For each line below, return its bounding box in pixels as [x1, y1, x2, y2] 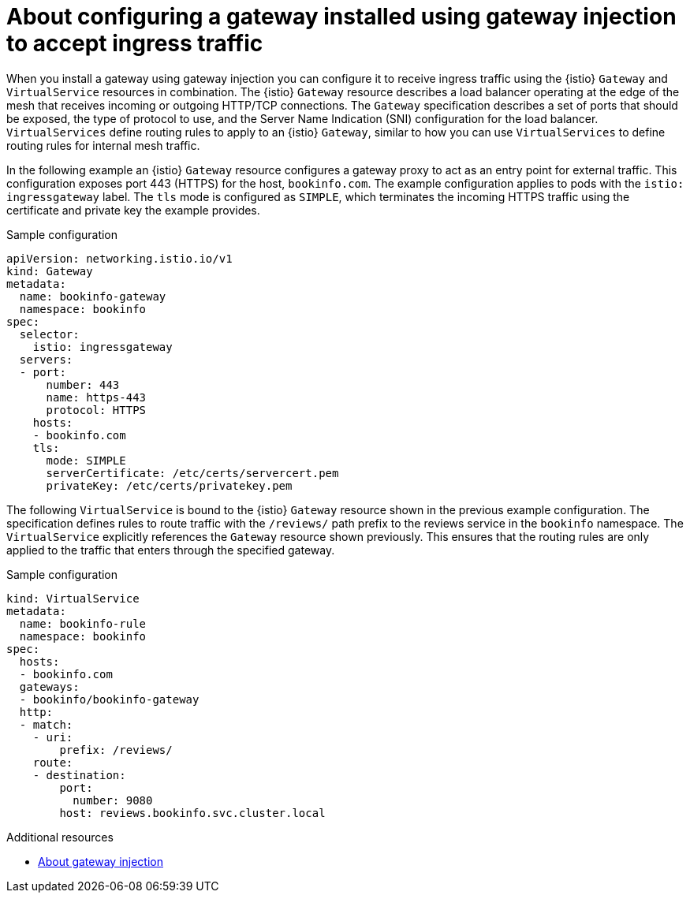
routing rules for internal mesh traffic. [6, 138, 200, 152]
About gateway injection [38, 854, 163, 868]
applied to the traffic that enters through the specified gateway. [6, 543, 335, 557]
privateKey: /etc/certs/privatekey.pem [46, 479, 293, 492]
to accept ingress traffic [6, 30, 263, 57]
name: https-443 [46, 390, 147, 404]
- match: [19, 718, 73, 731]
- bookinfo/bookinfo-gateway [19, 692, 200, 706]
